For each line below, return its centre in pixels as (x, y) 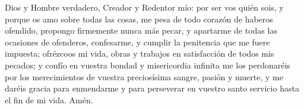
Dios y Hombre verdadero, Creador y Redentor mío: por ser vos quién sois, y (144, 7)
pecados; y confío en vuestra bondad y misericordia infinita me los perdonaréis (148, 65)
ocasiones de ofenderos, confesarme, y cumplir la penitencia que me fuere (137, 42)
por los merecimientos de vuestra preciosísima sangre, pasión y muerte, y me (144, 76)
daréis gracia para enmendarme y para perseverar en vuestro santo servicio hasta (152, 88)
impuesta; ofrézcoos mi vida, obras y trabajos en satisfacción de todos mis (140, 53)
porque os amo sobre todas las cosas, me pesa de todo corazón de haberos (139, 19)
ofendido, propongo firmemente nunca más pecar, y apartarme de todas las (141, 30)
